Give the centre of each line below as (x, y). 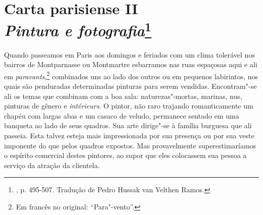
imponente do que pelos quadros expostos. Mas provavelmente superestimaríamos (130, 145)
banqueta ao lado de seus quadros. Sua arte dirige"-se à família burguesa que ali (128, 125)
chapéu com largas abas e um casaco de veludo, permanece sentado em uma (122, 115)
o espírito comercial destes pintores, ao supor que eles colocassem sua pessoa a (125, 155)
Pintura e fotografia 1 (78, 29)
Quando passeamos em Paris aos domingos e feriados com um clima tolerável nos (129, 54)
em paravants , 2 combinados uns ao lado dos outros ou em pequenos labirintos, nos (131, 75)
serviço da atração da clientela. (52, 165)
